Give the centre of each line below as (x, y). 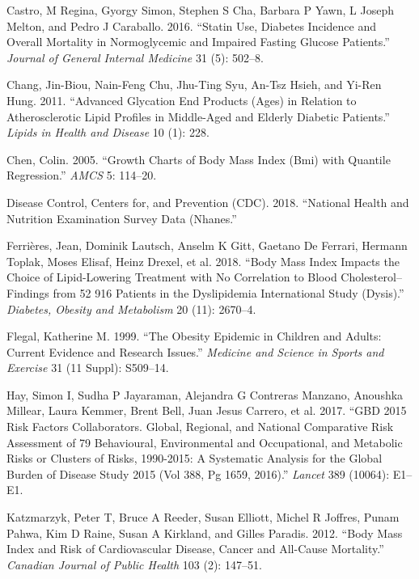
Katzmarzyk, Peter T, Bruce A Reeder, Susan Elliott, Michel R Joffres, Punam (203, 517)
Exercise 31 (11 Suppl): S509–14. (88, 368)
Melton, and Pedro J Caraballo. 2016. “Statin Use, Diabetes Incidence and (192, 25)
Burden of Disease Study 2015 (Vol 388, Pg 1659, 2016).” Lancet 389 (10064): (198, 473)
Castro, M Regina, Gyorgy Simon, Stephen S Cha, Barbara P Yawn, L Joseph (200, 10)
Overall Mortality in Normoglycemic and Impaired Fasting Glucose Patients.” (198, 42)
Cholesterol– (371, 277)
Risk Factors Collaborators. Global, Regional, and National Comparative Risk (200, 427)
